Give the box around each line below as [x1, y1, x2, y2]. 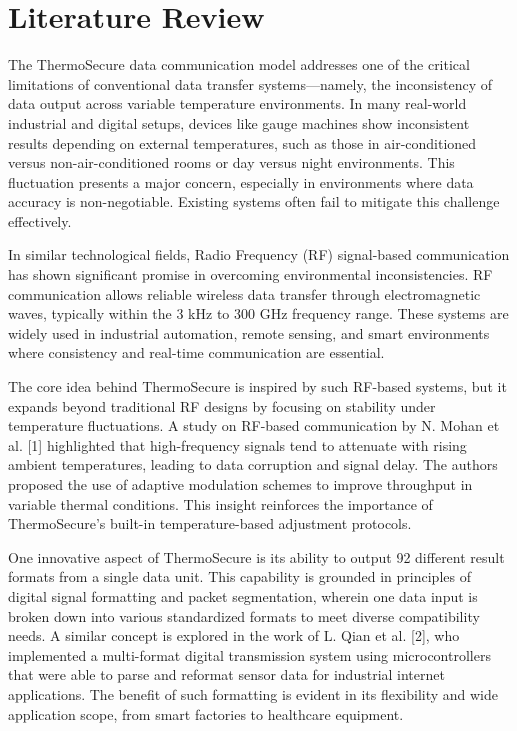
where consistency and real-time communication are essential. [8, 342, 385, 363]
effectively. [8, 210, 72, 231]
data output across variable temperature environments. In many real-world [8, 93, 467, 114]
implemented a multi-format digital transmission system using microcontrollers [8, 644, 491, 665]
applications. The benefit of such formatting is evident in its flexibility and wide [8, 683, 498, 704]
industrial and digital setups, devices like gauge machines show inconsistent [8, 112, 470, 133]
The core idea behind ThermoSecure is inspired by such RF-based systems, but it [8, 376, 507, 397]
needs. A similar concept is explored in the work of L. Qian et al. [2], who [8, 625, 460, 646]
